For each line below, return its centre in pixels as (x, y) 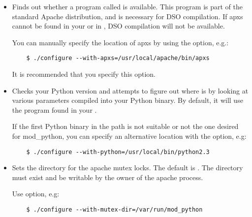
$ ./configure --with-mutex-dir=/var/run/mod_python (114, 210)
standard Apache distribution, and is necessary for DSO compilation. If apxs (127, 16)
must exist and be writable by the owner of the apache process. (108, 177)
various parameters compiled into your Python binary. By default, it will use (127, 100)
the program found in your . (54, 109)
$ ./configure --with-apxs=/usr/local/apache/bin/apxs (118, 58)
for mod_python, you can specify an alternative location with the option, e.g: (129, 136)
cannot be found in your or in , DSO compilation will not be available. (118, 26)
